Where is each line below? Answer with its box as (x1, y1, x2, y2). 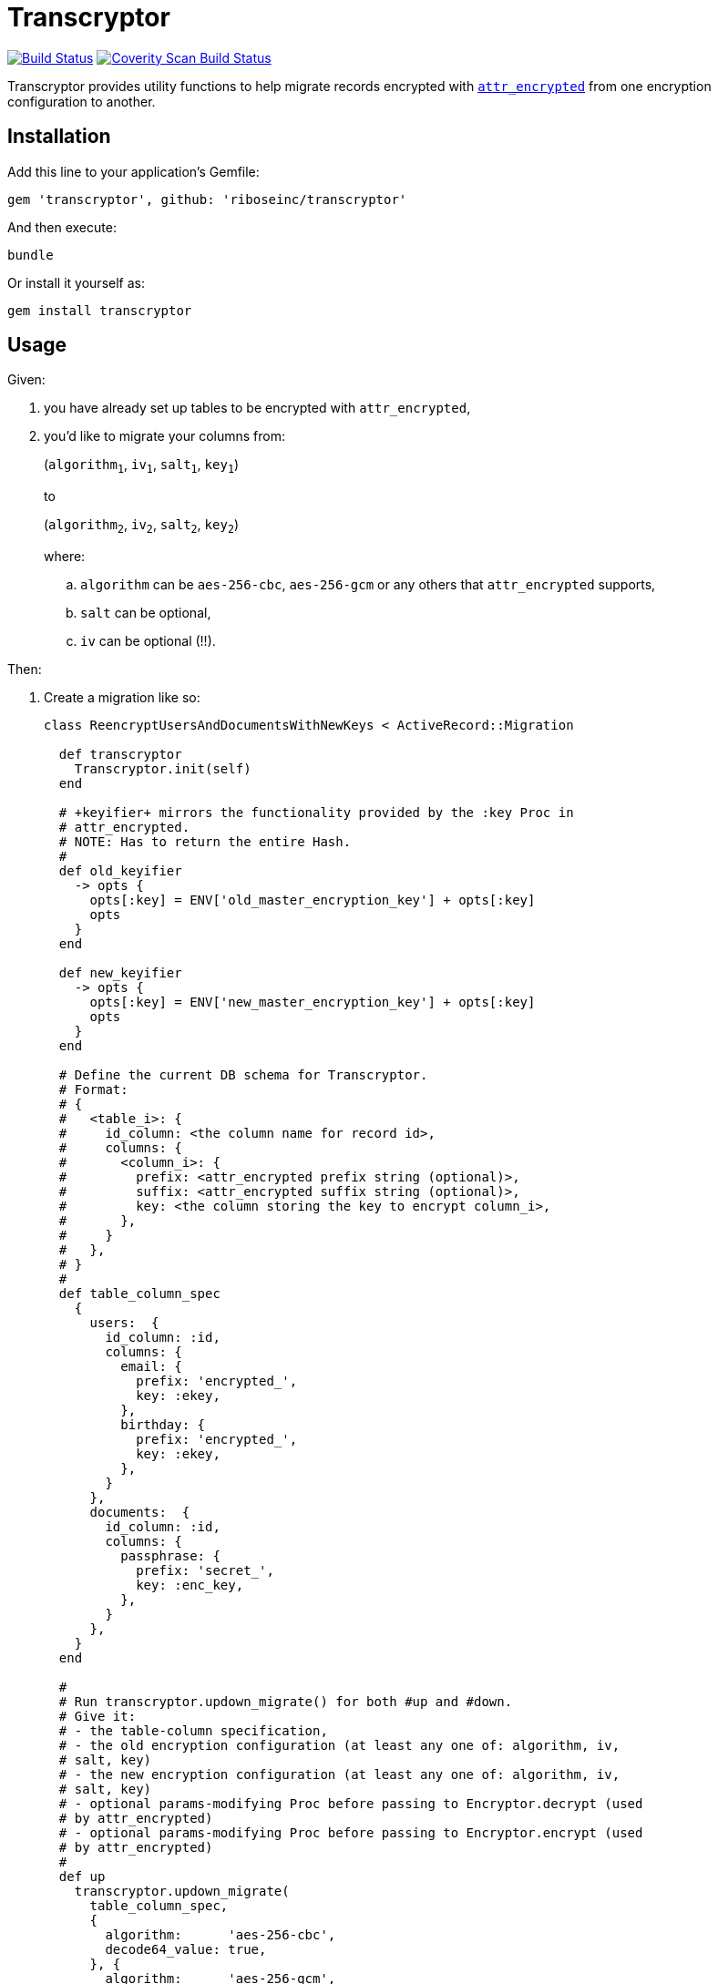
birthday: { (120, 1417, 206, 1433)
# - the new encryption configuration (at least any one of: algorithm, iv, (58, 1767, 621, 1783)
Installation (7, 125, 111, 148)
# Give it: (58, 1709, 137, 1724)
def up (58, 1869, 106, 1885)
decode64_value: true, (105, 1942, 267, 1958)
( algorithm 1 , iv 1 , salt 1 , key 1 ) (44, 456, 240, 476)
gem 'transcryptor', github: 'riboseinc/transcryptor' (7, 191, 407, 207)
